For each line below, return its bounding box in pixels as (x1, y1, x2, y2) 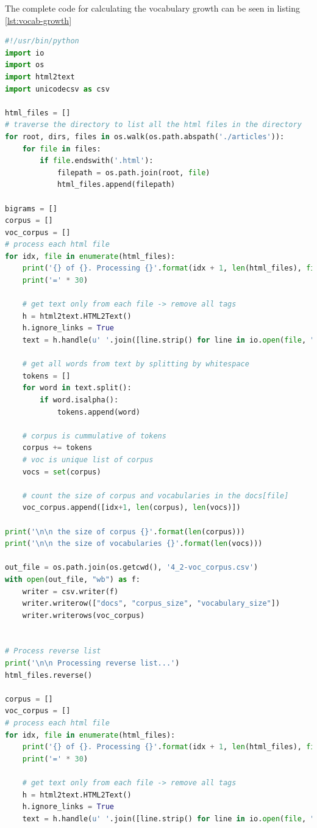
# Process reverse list (5, 647, 101, 656)
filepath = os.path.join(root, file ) (57, 168, 210, 177)
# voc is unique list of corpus (22, 455, 154, 464)
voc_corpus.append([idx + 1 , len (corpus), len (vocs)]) (22, 503, 241, 512)
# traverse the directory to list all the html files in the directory (5, 120, 302, 129)
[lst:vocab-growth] (5, 13, 72, 26)
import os (5, 60, 45, 70)
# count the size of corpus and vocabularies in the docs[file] (22, 491, 289, 500)
